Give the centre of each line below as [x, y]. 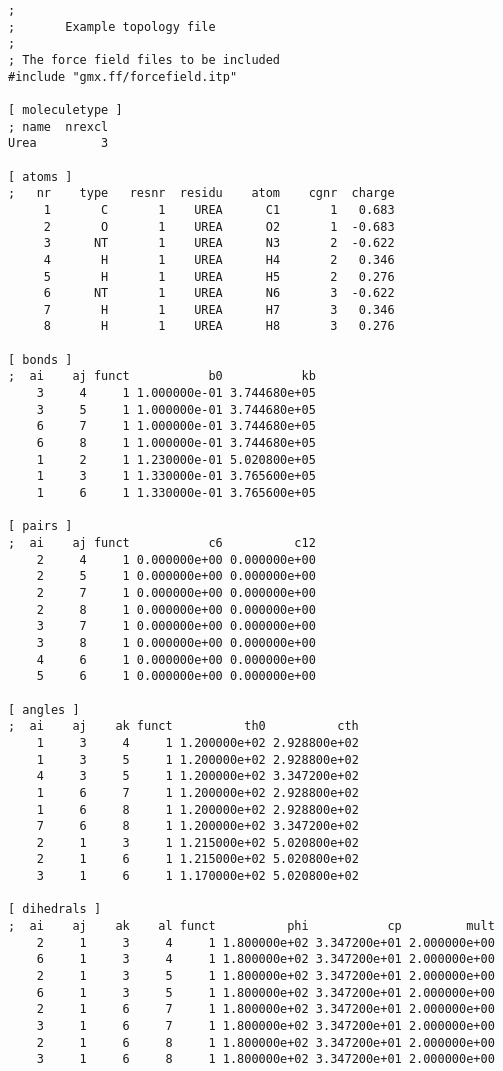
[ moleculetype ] [65, 109]
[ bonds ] [40, 359]
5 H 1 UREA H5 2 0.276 [219, 276]
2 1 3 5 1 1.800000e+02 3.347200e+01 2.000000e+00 [265, 976]
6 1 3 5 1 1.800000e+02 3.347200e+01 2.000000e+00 [265, 992]
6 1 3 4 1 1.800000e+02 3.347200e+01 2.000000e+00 [265, 959]
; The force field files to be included [144, 59]
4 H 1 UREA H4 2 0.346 [219, 259]
